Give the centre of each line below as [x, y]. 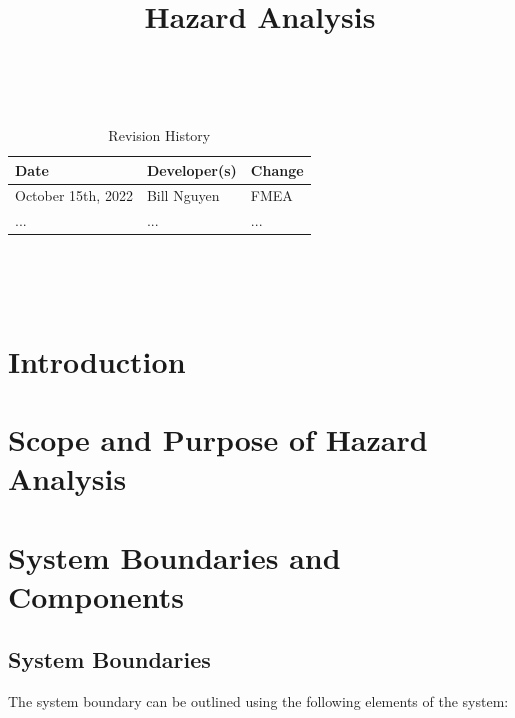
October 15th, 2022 [74, 195]
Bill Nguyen [183, 195]
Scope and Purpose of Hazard [218, 439]
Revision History [159, 134]
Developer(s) [191, 169]
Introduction [97, 360]
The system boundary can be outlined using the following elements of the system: [258, 701]
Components [96, 595]
